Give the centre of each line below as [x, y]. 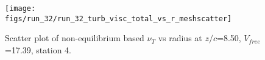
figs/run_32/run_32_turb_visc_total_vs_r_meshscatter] [118, 18]
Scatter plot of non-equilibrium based [75, 38]
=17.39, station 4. [38, 49]
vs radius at [180, 38]
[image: [20, 8]
